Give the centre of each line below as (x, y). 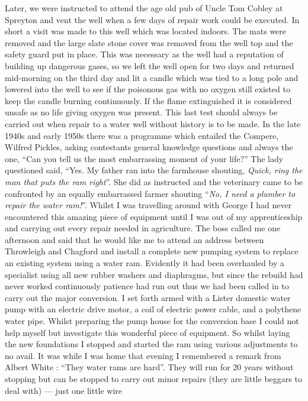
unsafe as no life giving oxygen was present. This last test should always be (141, 112)
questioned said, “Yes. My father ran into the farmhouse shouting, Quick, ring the (154, 170)
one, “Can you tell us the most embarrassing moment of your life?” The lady (144, 158)
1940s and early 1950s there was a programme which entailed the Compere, (142, 135)
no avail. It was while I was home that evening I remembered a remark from (143, 355)
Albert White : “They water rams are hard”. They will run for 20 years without (149, 367)
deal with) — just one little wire (64, 390)
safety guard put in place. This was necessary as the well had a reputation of (144, 54)
